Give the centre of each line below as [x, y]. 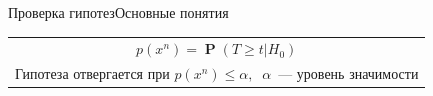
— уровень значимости [348, 73]
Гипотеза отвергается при [92, 73]
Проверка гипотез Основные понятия [118, 12]
